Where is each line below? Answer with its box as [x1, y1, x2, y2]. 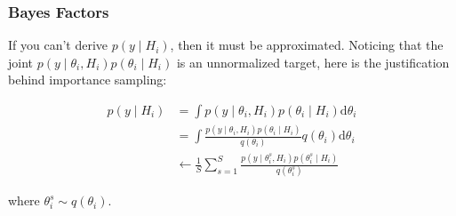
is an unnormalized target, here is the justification [176, 52, 450, 71]
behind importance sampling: [8, 70, 167, 89]
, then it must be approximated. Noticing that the [170, 36, 444, 54]
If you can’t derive [8, 36, 108, 54]
